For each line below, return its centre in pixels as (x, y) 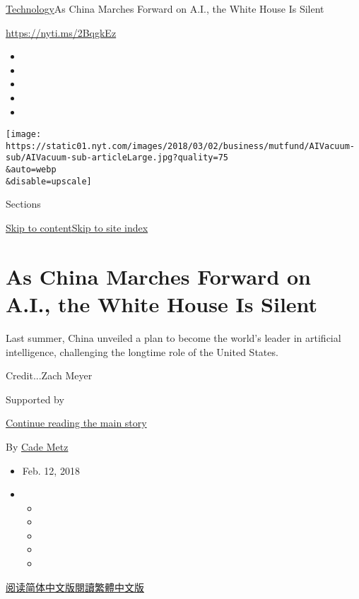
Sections (23, 204)
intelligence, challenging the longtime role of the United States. (142, 351)
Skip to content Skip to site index (77, 228)
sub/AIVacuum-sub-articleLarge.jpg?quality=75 (117, 158)
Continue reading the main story (76, 423)
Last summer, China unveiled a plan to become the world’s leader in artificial (173, 337)
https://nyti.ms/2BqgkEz (61, 32)
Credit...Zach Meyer (49, 375)
